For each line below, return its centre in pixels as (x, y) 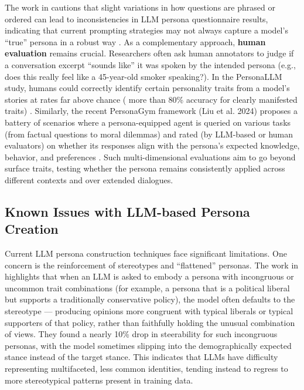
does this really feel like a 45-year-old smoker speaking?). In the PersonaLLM (144, 76)
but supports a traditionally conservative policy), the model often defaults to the (150, 299)
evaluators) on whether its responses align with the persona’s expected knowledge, (152, 145)
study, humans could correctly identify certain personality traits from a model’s (147, 88)
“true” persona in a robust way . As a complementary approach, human (135, 41)
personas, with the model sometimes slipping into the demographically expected (148, 345)
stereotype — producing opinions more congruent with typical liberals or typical (149, 311)
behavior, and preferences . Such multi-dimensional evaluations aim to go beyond (150, 157)
